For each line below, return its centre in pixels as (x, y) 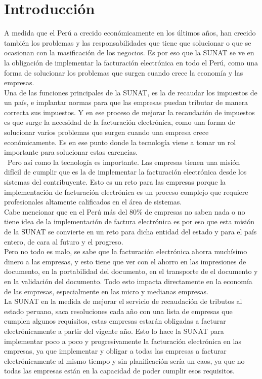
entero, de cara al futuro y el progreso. (64, 241)
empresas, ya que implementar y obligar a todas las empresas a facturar (115, 351)
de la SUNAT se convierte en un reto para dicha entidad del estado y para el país (130, 231)
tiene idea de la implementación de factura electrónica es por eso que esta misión (129, 221)
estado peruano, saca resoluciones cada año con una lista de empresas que (118, 311)
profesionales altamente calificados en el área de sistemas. (93, 202)
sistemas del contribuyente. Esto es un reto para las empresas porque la (115, 182)
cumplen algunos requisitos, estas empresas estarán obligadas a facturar (115, 321)
